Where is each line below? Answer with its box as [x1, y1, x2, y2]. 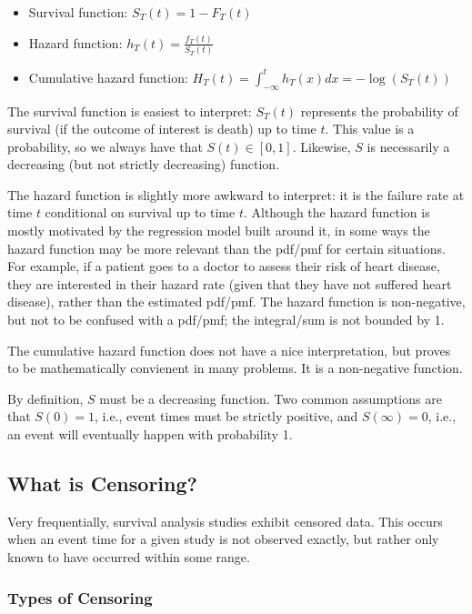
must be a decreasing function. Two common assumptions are [99, 388, 442, 408]
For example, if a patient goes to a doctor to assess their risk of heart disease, [7, 257, 440, 276]
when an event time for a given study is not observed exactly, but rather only [7, 529, 439, 549]
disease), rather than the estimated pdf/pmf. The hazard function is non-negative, [7, 292, 466, 311]
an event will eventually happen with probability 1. [7, 425, 293, 444]
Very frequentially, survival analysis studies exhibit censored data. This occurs [7, 511, 443, 530]
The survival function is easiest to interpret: [7, 101, 252, 120]
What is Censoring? [7, 469, 197, 497]
